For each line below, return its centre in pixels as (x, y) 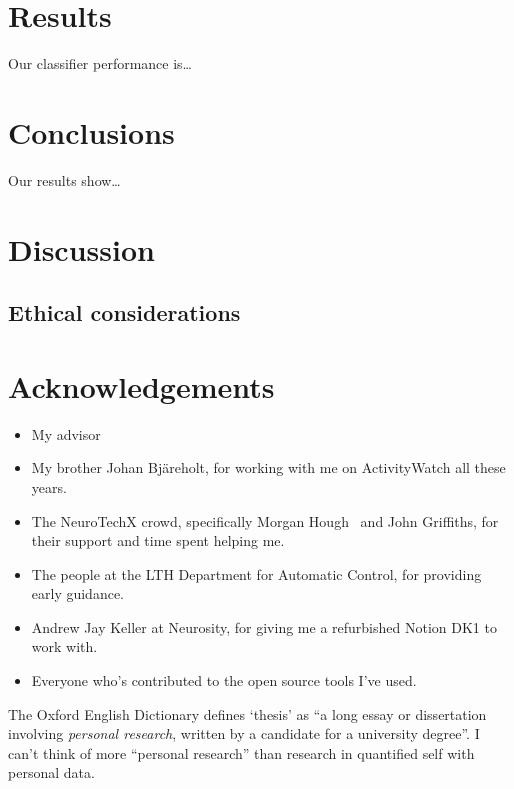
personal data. (51, 772)
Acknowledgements (141, 385)
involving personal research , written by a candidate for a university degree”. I (244, 733)
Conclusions (91, 131)
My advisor (66, 433)
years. (49, 486)
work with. (64, 646)
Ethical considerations (124, 312)
